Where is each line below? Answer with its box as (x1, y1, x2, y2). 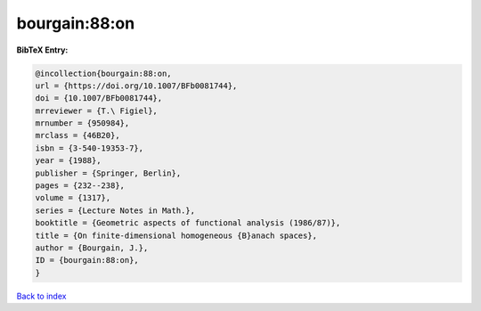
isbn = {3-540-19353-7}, (35, 143, 144, 153)
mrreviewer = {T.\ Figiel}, (35, 105, 158, 116)
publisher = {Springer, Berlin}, (35, 168, 182, 178)
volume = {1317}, (35, 192, 111, 203)
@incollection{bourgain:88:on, (35, 68, 173, 78)
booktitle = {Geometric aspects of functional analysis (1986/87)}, (35, 218, 341, 228)
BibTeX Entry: (16, 45, 69, 55)
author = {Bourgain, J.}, (35, 243, 149, 253)
